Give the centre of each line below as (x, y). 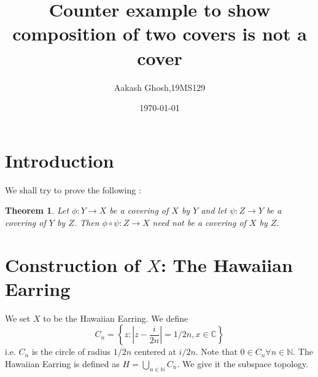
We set (18, 318)
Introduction (60, 160)
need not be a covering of (199, 222)
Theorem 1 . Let (37, 210)
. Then (87, 222)
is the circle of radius (71, 352)
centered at (155, 352)
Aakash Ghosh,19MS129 (160, 87)
